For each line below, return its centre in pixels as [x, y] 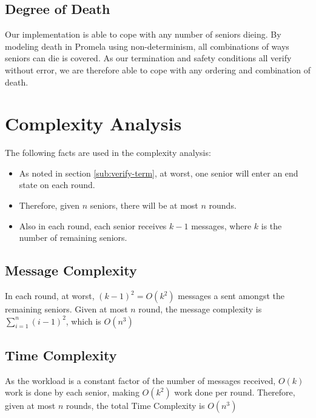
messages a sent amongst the [231, 296]
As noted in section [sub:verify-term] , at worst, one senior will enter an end [159, 173]
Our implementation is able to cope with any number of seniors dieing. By [143, 34]
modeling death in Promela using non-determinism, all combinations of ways [147, 46]
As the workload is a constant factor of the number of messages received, [140, 380]
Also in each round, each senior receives [93, 225]
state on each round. [57, 185]
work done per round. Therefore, [235, 392]
